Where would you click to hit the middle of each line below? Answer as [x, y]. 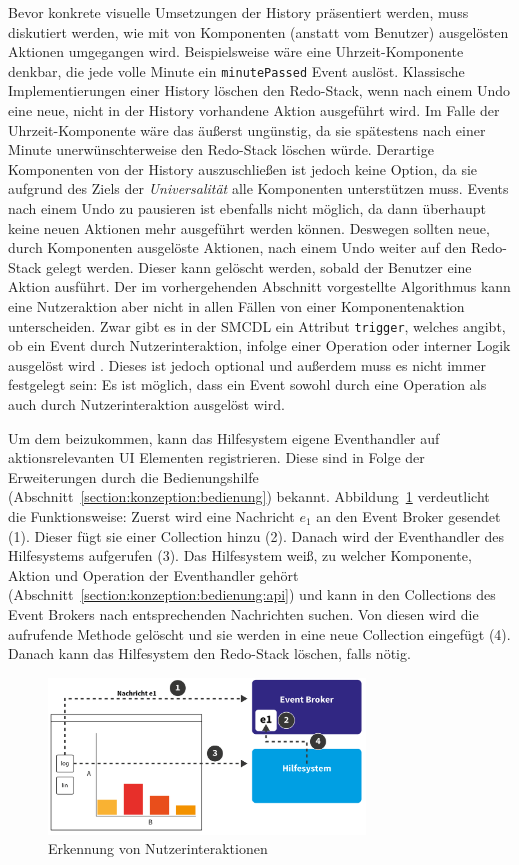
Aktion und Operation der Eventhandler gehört [153, 574]
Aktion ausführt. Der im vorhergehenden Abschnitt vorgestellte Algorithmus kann [259, 286]
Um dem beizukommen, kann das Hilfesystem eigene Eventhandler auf [224, 437]
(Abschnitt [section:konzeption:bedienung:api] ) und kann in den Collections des [252, 594]
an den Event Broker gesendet [408, 515]
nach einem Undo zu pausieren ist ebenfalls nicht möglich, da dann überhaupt [247, 208]
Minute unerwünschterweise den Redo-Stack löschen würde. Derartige [221, 149]
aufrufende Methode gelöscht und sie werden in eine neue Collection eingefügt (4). [259, 633]
